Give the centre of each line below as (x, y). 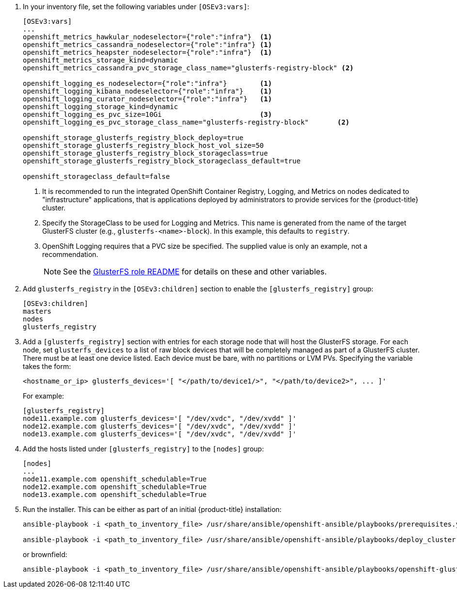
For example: (44, 396)
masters (37, 311)
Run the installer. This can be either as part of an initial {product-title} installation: (152, 509)
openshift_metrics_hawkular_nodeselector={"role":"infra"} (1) (148, 37)
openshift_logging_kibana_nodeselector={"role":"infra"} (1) (148, 91)
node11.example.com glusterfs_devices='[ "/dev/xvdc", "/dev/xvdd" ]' (160, 418)
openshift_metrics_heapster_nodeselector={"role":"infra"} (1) (148, 52)
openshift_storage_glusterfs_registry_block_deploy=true (133, 138)
